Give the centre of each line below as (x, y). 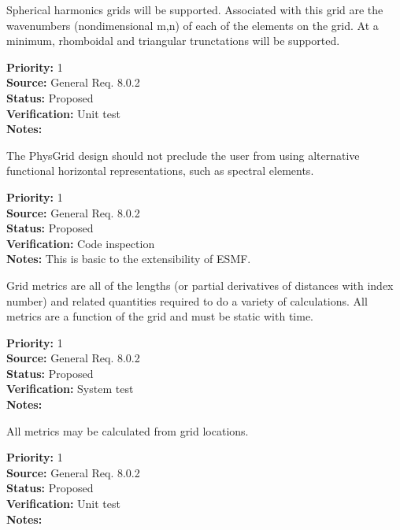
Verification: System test (70, 389)
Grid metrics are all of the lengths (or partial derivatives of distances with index (200, 285)
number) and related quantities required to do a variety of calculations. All (187, 300)
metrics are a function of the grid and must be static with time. (160, 316)
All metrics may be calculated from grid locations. (128, 430)
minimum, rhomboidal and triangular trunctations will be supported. (173, 41)
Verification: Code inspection (81, 243)
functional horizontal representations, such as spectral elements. (160, 170)
